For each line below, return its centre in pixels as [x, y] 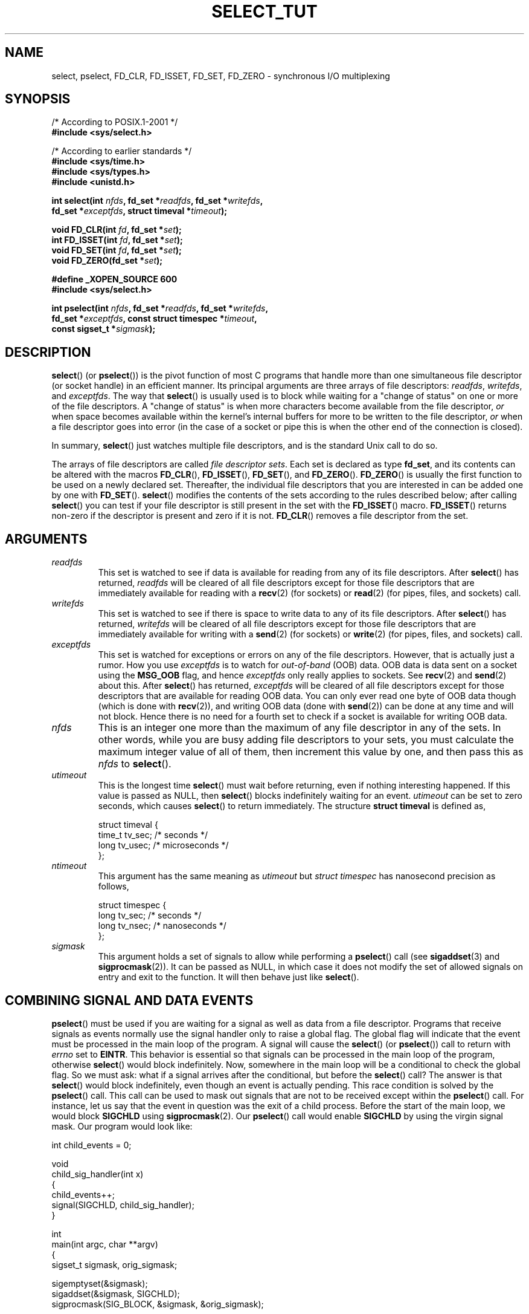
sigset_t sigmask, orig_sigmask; [114, 1264]
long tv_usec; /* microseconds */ [163, 845]
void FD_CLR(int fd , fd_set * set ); [117, 230]
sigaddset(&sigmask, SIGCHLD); [116, 1293]
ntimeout [69, 866]
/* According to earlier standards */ [122, 151]
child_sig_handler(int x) [98, 1174]
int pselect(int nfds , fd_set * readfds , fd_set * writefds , [160, 308]
